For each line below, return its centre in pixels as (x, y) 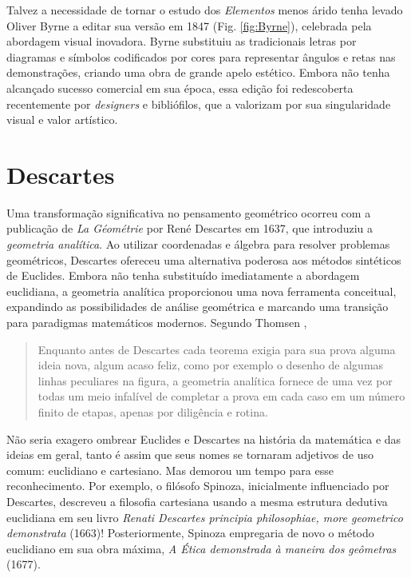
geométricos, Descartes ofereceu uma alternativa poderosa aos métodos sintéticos (204, 259)
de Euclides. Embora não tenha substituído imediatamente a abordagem (183, 275)
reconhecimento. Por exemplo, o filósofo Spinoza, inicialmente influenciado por (198, 486)
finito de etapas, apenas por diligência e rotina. (153, 412)
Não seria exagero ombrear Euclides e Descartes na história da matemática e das (204, 438)
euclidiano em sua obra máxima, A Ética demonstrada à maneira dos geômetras (202, 548)
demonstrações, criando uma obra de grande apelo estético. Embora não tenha (198, 72)
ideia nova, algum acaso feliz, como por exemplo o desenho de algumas (211, 365)
